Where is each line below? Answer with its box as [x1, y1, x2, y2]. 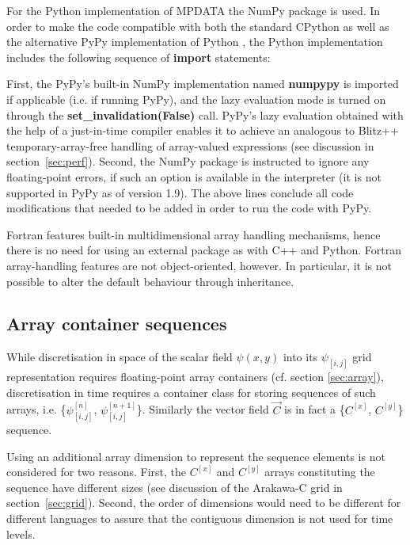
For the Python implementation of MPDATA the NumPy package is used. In [6, 2, 381, 18]
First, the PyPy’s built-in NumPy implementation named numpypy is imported [6, 75, 399, 92]
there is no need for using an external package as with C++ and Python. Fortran [6, 242, 402, 258]
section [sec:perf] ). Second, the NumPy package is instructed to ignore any [6, 153, 370, 170]
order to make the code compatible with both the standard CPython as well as [6, 17, 389, 34]
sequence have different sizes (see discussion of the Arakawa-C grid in [6, 478, 343, 495]
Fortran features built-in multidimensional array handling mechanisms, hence [6, 226, 381, 242]
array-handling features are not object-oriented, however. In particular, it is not [6, 257, 393, 273]
